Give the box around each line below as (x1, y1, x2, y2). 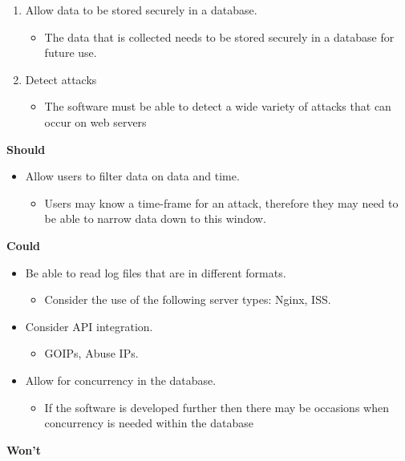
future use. (44, 44, 97, 61)
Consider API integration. (25, 317, 153, 334)
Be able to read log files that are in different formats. (25, 264, 286, 281)
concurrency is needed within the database (44, 414, 253, 431)
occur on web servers (44, 113, 147, 130)
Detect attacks (25, 71, 97, 87)
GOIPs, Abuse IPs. (44, 345, 139, 362)
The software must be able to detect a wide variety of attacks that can (44, 98, 391, 115)
